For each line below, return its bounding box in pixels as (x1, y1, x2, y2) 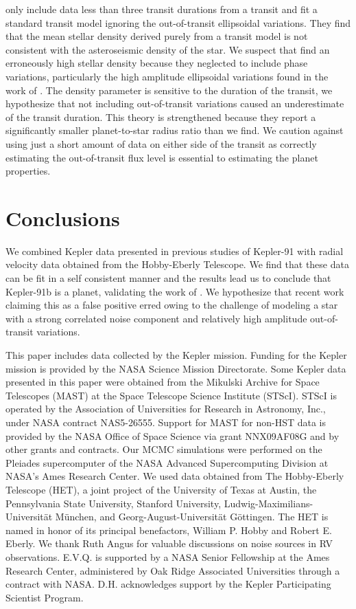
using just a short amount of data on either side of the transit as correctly (5, 136, 317, 151)
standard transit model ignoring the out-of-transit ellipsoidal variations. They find (5, 15, 351, 30)
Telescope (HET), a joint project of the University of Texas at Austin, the (5, 482, 317, 496)
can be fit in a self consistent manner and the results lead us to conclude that (5, 271, 331, 285)
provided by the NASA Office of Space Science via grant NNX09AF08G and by (5, 428, 340, 443)
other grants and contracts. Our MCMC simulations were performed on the (5, 442, 322, 456)
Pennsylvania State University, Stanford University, (5, 496, 222, 510)
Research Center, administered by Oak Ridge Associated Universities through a (5, 563, 340, 577)
